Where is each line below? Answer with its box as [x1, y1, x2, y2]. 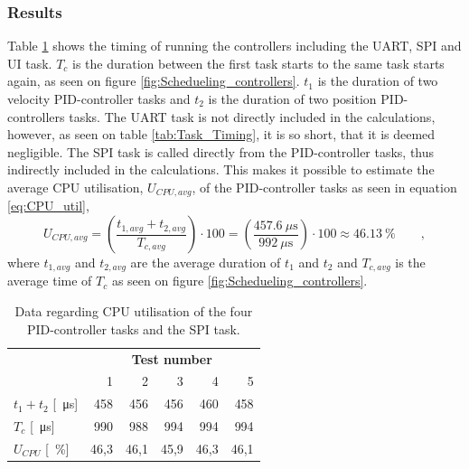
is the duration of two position [208, 89, 377, 108]
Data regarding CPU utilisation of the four [14, 302, 253, 321]
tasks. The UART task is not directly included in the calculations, [69, 107, 436, 126]
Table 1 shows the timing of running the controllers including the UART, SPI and [7, 36, 462, 55]
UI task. [7, 53, 52, 72]
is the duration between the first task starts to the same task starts [72, 53, 445, 72]
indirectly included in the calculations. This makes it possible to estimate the [7, 160, 435, 179]
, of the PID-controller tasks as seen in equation [192, 177, 457, 196]
